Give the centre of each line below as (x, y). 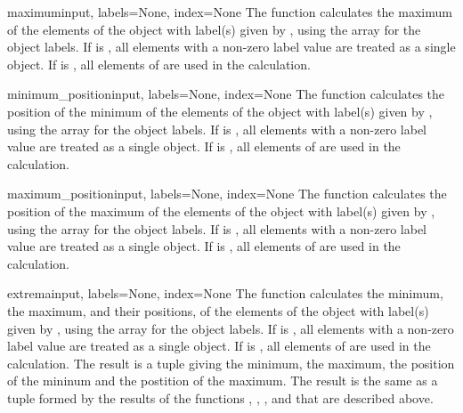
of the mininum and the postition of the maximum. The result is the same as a (223, 381)
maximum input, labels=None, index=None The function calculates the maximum (230, 12)
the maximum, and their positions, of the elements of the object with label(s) (218, 310)
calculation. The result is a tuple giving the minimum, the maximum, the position (231, 363)
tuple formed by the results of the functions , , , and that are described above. (220, 397)
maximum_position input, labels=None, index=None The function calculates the (227, 194)
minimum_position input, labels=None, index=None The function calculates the (226, 94)
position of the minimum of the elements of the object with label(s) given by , (220, 111)
